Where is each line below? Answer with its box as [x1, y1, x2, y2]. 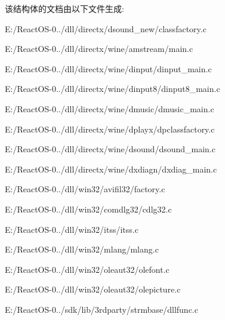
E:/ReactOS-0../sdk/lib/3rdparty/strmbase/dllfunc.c [5, 303, 198, 315]
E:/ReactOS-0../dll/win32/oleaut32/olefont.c [5, 263, 169, 275]
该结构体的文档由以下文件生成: [5, 2, 124, 14]
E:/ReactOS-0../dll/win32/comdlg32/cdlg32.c [5, 202, 172, 215]
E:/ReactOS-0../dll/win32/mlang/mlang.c [5, 243, 159, 256]
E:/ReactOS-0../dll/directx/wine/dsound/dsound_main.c [5, 143, 215, 155]
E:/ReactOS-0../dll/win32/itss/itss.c [5, 223, 138, 235]
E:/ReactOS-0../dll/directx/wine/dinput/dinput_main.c [5, 62, 212, 75]
